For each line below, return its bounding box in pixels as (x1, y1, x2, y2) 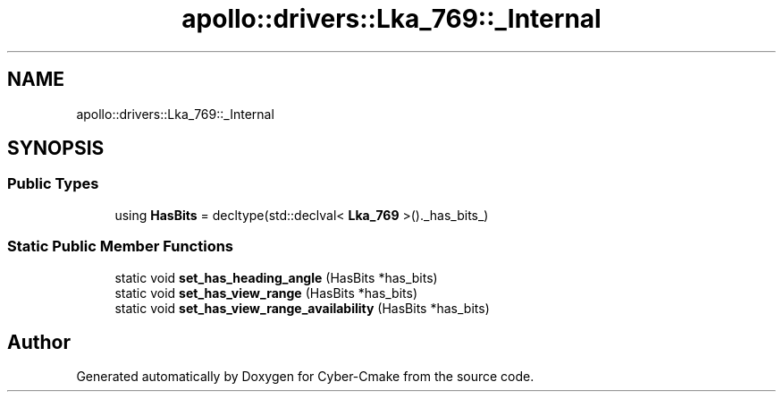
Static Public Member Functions (7, 237, 234, 256)
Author (7, 330, 71, 353)
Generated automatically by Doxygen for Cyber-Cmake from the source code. (76, 369, 535, 385)
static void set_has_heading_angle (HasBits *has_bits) (114, 269, 438, 285)
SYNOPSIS (7, 137, 105, 160)
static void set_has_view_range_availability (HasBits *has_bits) (114, 300, 490, 316)
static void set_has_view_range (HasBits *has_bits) (114, 284, 418, 301)
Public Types (7, 174, 99, 193)
